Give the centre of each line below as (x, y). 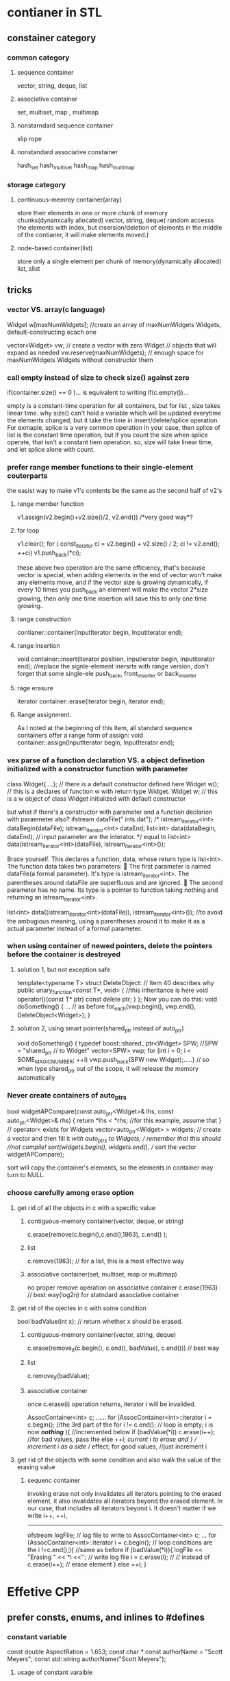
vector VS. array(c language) (56, 310)
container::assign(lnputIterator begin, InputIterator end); (96, 742)
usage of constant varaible (55, 1672)
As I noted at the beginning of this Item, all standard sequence (105, 728)
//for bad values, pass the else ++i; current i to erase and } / (112, 1439)
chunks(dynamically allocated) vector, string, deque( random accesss (115, 220)
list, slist (28, 268)
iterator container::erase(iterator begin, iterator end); (91, 701)
